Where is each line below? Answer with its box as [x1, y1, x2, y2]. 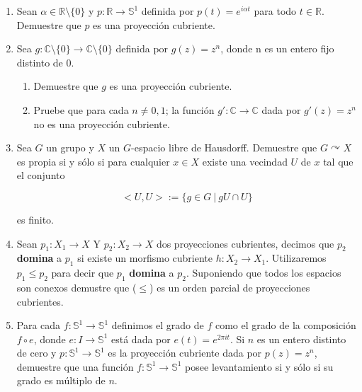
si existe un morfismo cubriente [77, 250, 213, 265]
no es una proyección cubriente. [33, 116, 170, 131]
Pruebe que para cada [33, 102, 129, 117]
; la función [165, 102, 215, 117]
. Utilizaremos [266, 250, 327, 265]
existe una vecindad [202, 154, 288, 168]
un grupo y [46, 140, 94, 155]
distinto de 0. [16, 54, 74, 69]
